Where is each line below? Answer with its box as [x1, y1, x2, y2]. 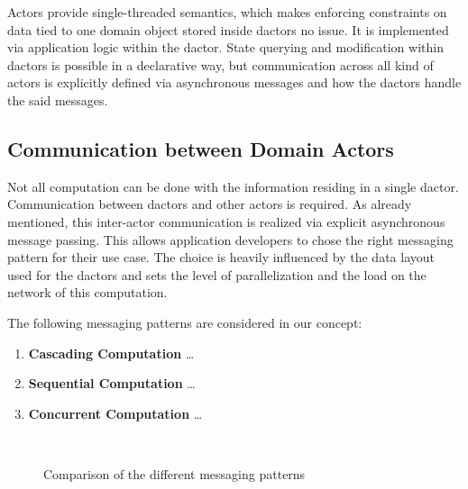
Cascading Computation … [28, 343, 195, 362]
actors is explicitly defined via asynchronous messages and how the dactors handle [7, 73, 462, 92]
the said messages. [7, 90, 108, 109]
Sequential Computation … [28, 374, 196, 393]
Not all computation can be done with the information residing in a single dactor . [7, 177, 459, 195]
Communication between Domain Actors [7, 134, 394, 162]
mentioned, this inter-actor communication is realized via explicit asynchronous [7, 212, 445, 231]
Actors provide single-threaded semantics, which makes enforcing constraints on [7, 3, 447, 21]
